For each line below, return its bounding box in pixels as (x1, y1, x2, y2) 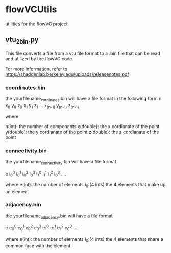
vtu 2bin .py (5, 35, 39, 46)
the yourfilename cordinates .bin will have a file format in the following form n (5, 96, 162, 103)
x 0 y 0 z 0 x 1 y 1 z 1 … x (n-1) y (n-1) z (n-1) (5, 102, 79, 110)
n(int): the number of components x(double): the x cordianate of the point (5, 123, 160, 129)
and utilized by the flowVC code (5, 55, 72, 62)
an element (5, 188, 29, 195)
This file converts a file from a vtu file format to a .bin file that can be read (5, 50, 161, 56)
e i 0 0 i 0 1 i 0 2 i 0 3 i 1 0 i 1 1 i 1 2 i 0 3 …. (5, 170, 66, 178)
